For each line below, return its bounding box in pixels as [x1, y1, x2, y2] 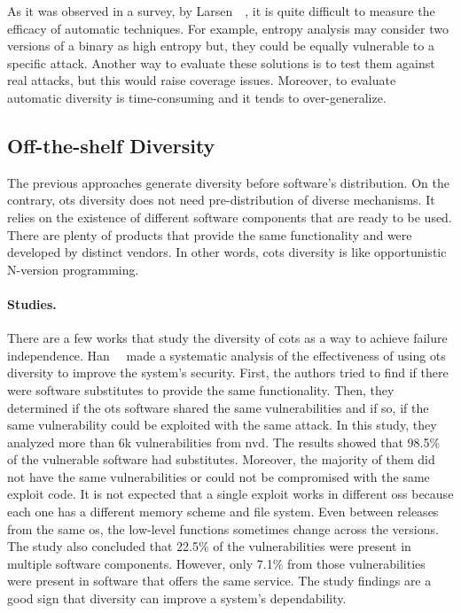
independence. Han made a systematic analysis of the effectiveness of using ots [7, 345, 446, 364]
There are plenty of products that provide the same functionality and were [7, 225, 412, 244]
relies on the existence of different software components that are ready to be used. [7, 207, 452, 226]
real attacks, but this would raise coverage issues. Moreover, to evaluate [7, 71, 396, 89]
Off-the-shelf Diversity [7, 131, 215, 159]
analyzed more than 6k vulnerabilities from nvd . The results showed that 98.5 [7, 432, 430, 451]
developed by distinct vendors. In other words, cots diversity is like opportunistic [7, 243, 447, 261]
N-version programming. [7, 260, 139, 278]
